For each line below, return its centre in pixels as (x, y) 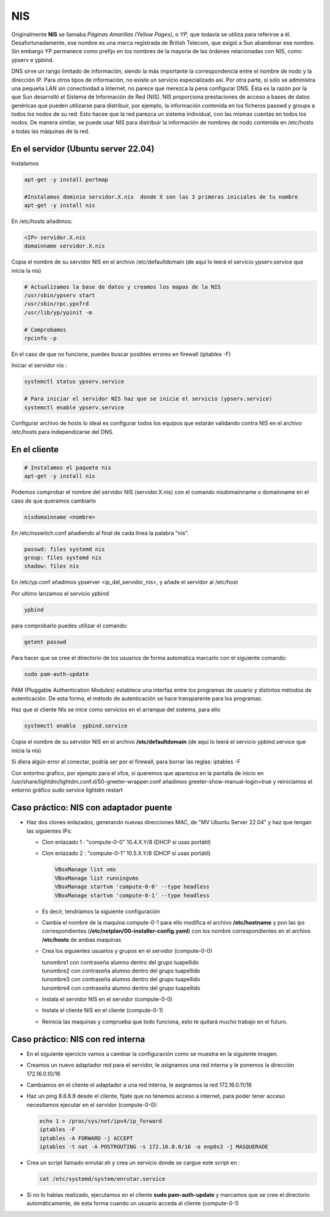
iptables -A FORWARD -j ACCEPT (86, 1138)
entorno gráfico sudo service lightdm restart (67, 790)
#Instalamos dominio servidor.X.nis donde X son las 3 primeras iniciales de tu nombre (161, 197)
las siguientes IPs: (50, 831)
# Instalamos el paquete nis (68, 468)
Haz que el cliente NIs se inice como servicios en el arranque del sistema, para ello (116, 710)
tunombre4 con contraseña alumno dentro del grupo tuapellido (121, 988)
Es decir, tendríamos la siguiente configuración (101, 911)
